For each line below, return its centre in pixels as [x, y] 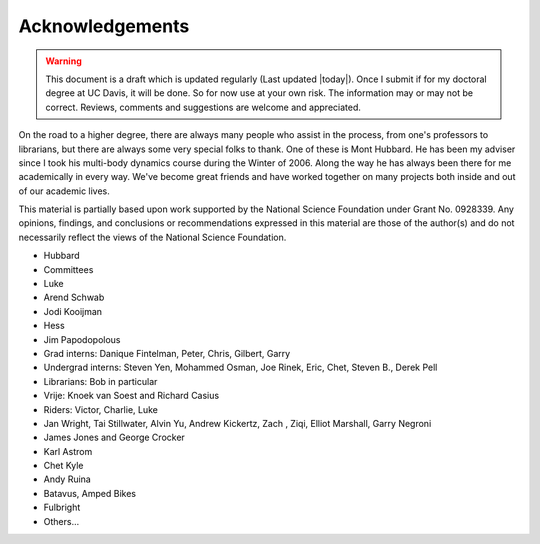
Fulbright [62, 507]
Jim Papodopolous [82, 339]
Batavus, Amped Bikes [90, 493]
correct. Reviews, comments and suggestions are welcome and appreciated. [203, 107]
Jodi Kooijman [73, 311]
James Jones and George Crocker [114, 437]
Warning [63, 61]
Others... [61, 521]
